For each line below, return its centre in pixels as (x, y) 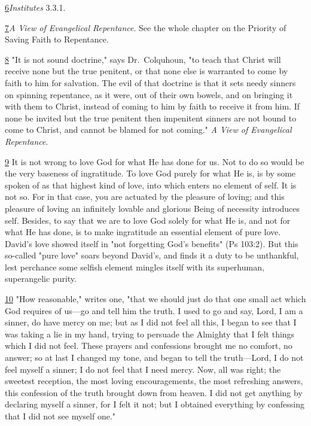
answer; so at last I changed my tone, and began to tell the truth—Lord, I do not (154, 357)
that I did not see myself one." (60, 416)
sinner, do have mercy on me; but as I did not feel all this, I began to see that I (151, 322)
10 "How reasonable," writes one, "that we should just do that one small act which (155, 299)
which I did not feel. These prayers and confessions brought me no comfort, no (149, 346)
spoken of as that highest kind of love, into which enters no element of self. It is (151, 185)
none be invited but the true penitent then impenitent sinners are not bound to (151, 118)
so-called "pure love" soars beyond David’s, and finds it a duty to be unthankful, (152, 255)
